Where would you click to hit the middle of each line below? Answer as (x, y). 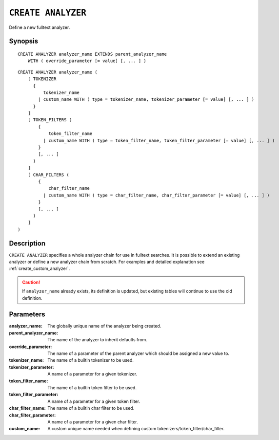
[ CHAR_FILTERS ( (48, 175)
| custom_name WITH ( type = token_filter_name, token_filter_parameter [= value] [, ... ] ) (159, 140)
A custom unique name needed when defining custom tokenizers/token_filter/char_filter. (136, 429)
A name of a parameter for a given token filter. (94, 401)
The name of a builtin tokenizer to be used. (91, 360)
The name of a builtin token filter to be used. (92, 388)
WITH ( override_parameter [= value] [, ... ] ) (87, 61)
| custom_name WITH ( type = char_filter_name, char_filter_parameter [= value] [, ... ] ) (157, 195)
